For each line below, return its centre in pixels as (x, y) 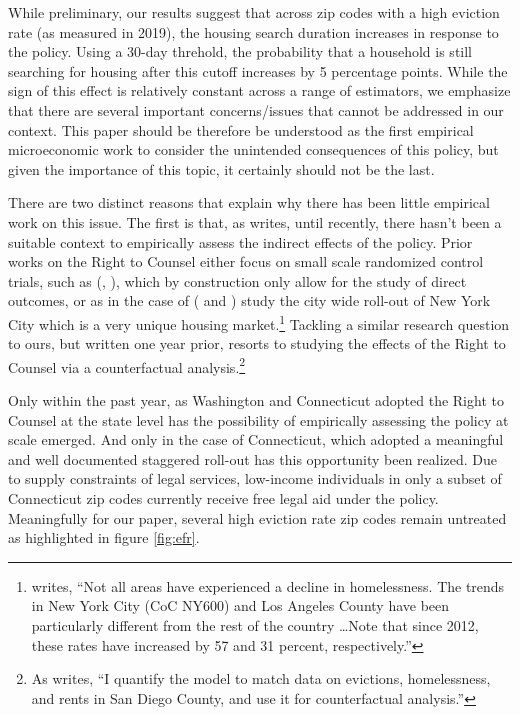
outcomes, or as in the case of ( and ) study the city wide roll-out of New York (249, 300)
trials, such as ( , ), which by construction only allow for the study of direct (237, 280)
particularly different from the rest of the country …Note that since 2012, (255, 624)
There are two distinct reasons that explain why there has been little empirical (249, 202)
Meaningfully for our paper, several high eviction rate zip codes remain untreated (257, 517)
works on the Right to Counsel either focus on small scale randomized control (246, 261)
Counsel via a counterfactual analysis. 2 (127, 365)
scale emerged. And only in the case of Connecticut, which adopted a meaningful (256, 439)
